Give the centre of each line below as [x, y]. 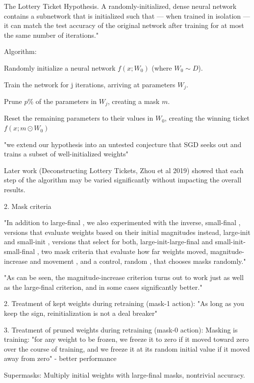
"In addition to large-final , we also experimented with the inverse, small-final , [122, 222]
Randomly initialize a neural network [60, 67]
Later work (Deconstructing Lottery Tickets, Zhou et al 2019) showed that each [124, 170]
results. [15, 190]
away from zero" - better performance [60, 358]
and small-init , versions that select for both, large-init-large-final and [108, 242]
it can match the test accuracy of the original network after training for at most [124, 25]
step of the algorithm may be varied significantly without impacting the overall [123, 180]
